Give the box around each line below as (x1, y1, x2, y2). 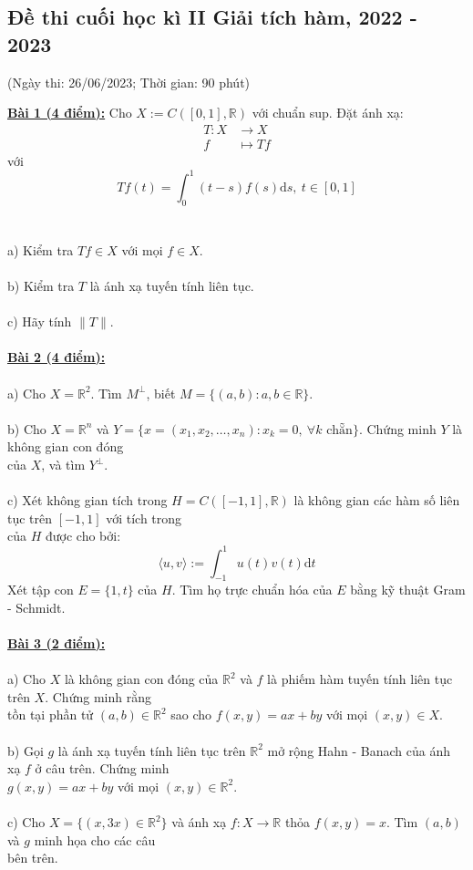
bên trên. (7, 848, 58, 867)
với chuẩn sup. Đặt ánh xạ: (252, 103, 404, 122)
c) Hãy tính (7, 312, 72, 331)
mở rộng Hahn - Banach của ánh (267, 741, 451, 760)
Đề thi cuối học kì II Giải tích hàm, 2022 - (7, 3, 417, 31)
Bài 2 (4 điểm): (7, 347, 106, 367)
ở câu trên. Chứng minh (35, 759, 170, 778)
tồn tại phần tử (7, 705, 94, 724)
